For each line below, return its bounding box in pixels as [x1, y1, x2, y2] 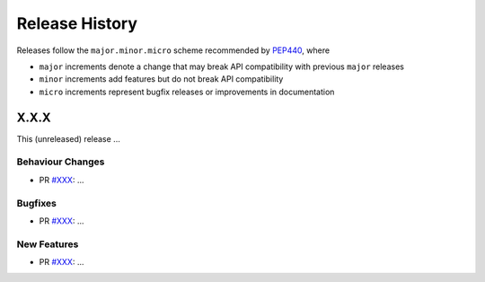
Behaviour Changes [16, 155, 105, 168]
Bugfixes [16, 197, 57, 209]
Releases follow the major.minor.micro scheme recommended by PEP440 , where [16, 45, 331, 56]
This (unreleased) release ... [16, 133, 120, 144]
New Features [16, 238, 79, 251]
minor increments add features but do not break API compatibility [39, 74, 284, 84]
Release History [16, 13, 138, 33]
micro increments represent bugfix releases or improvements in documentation [39, 86, 335, 97]
